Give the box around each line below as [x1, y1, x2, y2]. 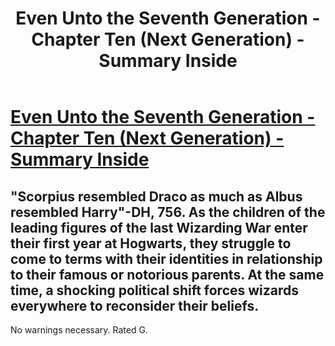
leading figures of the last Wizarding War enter [10, 219, 308, 236]
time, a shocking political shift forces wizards [10, 282, 300, 299]
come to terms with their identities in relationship [10, 250, 323, 267]
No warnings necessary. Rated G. [10, 324, 148, 336]
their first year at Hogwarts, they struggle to [10, 235, 292, 252]
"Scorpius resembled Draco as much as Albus [10, 188, 303, 205]
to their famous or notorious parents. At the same [10, 266, 325, 283]
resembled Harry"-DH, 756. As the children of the [10, 203, 326, 221]
